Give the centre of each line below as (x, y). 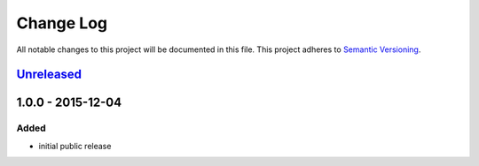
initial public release (75, 146)
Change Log (62, 23)
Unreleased (49, 75)
